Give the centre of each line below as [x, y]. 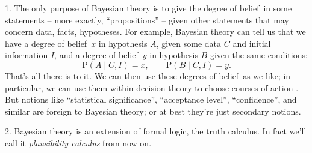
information [27, 55]
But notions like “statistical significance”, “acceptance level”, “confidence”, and [151, 99]
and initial [252, 43]
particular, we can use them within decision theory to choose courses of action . [152, 87]
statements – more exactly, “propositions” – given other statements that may [147, 19]
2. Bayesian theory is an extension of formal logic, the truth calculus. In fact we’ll [156, 131]
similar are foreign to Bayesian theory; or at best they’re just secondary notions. [153, 111]
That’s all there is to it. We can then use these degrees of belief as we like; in [148, 75]
